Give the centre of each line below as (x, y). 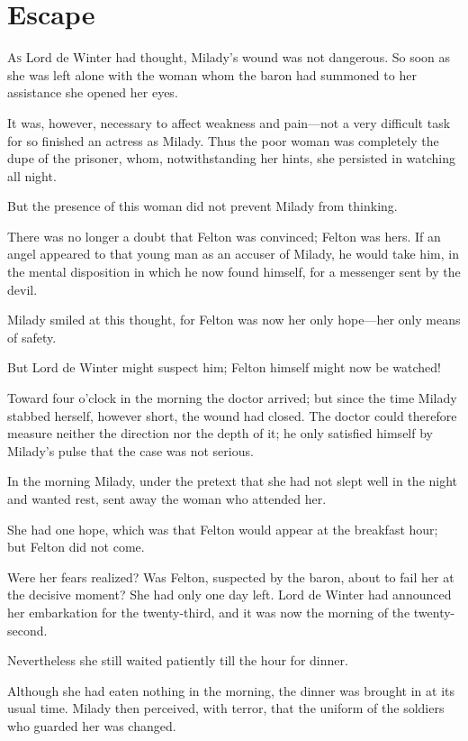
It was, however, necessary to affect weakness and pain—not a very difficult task (229, 122)
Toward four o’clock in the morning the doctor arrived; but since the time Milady (232, 398)
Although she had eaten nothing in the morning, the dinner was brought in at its (231, 690)
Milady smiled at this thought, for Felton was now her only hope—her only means (234, 320)
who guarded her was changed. (92, 725)
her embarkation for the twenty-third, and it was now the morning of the (209, 612)
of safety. (32, 337)
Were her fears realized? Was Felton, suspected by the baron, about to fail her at (231, 576)
